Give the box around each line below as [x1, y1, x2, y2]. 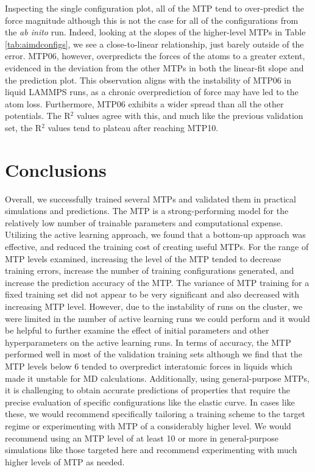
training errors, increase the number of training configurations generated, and [5, 264, 294, 277]
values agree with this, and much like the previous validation [76, 109, 303, 122]
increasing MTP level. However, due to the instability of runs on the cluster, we [5, 300, 303, 312]
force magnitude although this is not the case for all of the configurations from [5, 13, 299, 26]
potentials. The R [5, 109, 71, 122]
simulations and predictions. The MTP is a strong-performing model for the [5, 204, 289, 217]
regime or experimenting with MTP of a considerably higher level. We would [5, 419, 291, 432]
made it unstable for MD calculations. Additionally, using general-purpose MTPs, [5, 371, 310, 384]
